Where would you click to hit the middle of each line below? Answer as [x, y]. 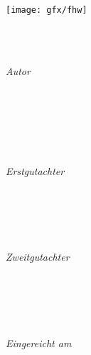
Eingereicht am [39, 342]
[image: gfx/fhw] [47, 10]
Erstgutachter [35, 170]
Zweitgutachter [38, 257]
